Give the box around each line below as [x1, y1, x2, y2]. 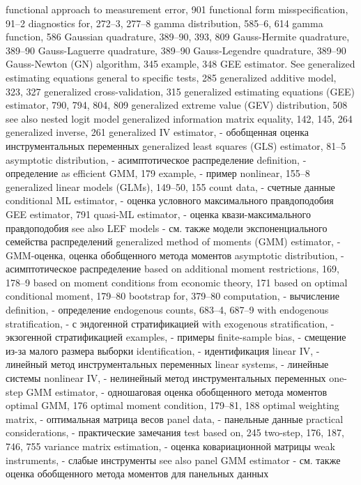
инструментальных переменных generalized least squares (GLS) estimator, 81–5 [6, 138, 346, 153]
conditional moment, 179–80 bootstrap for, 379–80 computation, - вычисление [6, 288, 339, 303]
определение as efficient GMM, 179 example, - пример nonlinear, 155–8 [6, 166, 310, 180]
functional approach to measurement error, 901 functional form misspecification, [6, 2, 348, 16]
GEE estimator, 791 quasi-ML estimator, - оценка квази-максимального [6, 206, 311, 221]
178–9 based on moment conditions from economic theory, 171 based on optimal [6, 275, 348, 289]
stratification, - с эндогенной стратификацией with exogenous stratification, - [6, 316, 335, 330]
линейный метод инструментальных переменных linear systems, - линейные [6, 357, 329, 371]
